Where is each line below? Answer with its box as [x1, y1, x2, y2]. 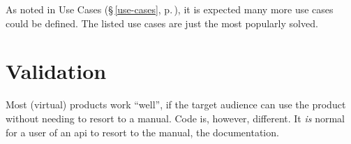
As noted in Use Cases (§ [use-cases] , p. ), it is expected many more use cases [6, 2, 334, 16]
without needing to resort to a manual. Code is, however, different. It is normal [6, 110, 345, 125]
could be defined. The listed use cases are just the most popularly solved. [6, 15, 318, 30]
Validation [6, 57, 107, 85]
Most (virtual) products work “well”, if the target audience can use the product [6, 97, 346, 112]
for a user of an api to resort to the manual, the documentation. [6, 124, 279, 139]
